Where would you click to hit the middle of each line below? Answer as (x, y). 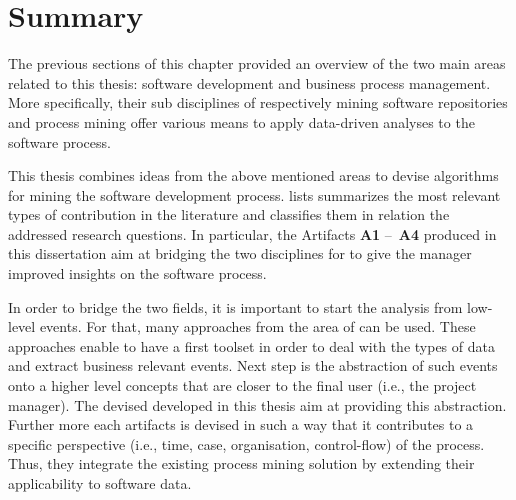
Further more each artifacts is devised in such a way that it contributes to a (241, 424)
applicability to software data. (100, 483)
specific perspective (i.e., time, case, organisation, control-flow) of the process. (246, 443)
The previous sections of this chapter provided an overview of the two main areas (257, 63)
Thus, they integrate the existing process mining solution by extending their (241, 463)
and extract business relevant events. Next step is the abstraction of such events (253, 365)
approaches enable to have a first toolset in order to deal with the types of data (251, 345)
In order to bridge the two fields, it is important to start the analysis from (235, 306)
